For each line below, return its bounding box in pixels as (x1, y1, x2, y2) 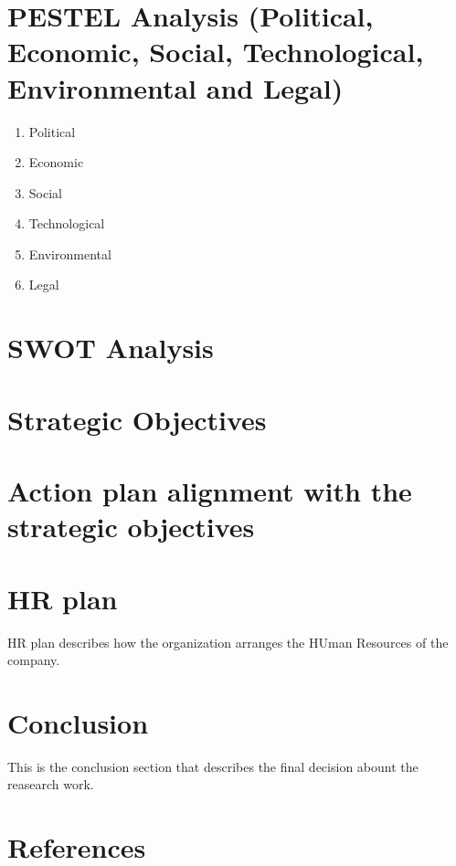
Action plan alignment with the (7, 472, 412, 509)
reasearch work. (7, 775, 94, 794)
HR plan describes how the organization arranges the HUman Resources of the (7, 632, 449, 651)
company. (7, 650, 60, 670)
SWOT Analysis (7, 329, 214, 366)
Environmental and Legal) (7, 69, 344, 106)
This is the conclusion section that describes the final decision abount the (7, 756, 419, 776)
